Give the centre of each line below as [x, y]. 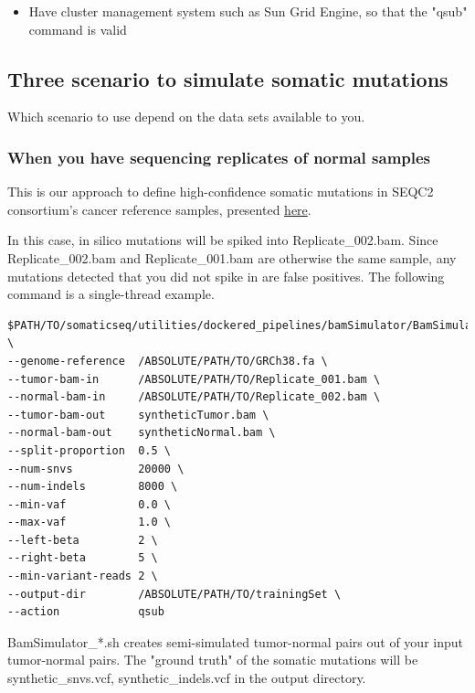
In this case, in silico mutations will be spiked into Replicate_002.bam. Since [223, 240]
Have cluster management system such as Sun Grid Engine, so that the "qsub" [248, 11]
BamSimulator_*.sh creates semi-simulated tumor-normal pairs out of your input [235, 641]
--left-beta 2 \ [83, 540]
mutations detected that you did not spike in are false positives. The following [226, 276]
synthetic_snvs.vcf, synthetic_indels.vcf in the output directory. [187, 678]
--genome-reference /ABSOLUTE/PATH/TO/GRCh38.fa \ [168, 361]
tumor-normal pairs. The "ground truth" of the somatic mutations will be [213, 660]
